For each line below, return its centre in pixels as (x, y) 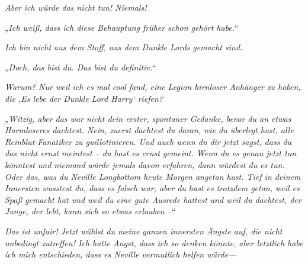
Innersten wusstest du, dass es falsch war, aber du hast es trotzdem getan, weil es (152, 188)
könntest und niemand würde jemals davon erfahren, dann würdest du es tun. (145, 164)
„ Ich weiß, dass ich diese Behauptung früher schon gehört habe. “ (122, 27)
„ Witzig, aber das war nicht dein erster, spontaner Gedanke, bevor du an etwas (148, 118)
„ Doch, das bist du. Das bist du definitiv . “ (81, 67)
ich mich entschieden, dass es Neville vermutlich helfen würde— (121, 254)
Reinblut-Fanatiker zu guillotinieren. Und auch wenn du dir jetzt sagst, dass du (148, 141)
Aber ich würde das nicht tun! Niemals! (76, 7)
